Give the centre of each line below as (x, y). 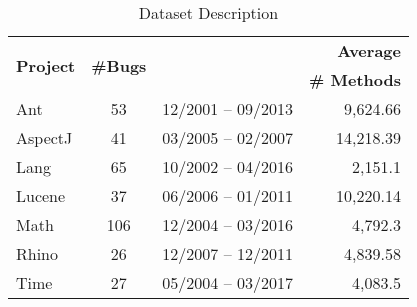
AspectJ (44, 137)
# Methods (355, 79)
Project (46, 65)
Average (369, 50)
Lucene (41, 195)
